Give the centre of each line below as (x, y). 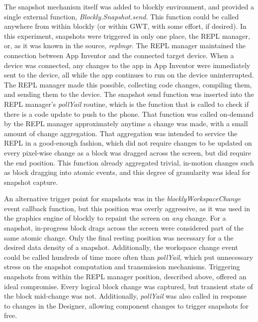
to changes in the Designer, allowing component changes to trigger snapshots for (126, 305)
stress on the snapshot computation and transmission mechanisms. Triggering (122, 267)
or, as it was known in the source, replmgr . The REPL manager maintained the (125, 45)
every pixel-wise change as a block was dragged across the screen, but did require (128, 152)
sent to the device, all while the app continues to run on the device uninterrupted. (129, 75)
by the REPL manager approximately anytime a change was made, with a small (126, 123)
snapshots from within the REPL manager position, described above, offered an (125, 277)
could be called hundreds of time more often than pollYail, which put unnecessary (129, 257)
